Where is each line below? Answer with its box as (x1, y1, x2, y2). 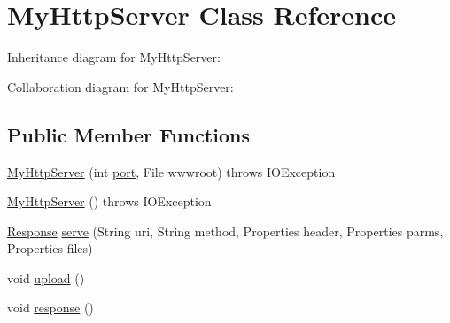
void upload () (7, 268, 85, 287)
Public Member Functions (7, 120, 250, 148)
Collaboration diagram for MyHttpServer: (7, 77, 234, 96)
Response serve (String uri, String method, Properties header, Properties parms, (7, 221, 444, 240)
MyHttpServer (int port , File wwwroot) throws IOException (7, 162, 336, 181)
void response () (7, 298, 94, 317)
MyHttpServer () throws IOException (7, 192, 212, 211)
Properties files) (7, 239, 93, 258)
